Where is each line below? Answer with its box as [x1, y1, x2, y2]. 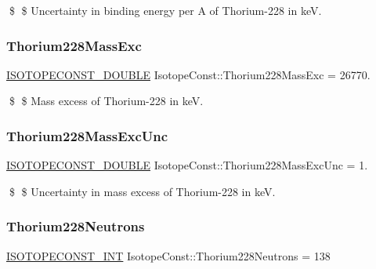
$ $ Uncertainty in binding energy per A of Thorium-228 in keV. [9, 2, 322, 18]
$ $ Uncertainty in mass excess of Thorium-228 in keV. [9, 183, 276, 199]
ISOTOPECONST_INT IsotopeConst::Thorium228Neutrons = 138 [6, 247, 331, 264]
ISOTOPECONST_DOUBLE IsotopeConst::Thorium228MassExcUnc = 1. [6, 157, 368, 173]
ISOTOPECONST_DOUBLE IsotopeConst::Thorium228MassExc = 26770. [6, 66, 371, 82]
